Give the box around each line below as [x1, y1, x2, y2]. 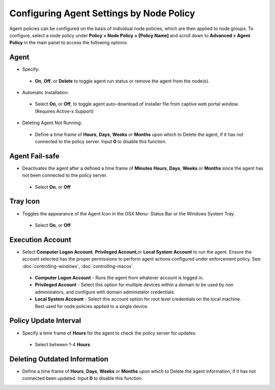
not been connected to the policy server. [22, 172, 107, 178]
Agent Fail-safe [9, 152, 60, 160]
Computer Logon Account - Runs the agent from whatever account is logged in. [35, 275, 204, 281]
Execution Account [9, 235, 71, 244]
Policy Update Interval [9, 316, 81, 325]
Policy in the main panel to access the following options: [9, 40, 128, 46]
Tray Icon [9, 197, 40, 206]
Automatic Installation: [22, 90, 69, 96]
